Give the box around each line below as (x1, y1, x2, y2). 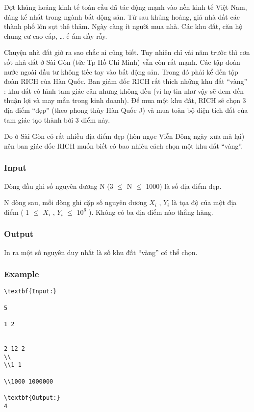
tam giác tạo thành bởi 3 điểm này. (4, 114, 110, 125)
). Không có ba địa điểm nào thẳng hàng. (88, 206, 213, 217)
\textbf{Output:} (4, 394, 60, 401)
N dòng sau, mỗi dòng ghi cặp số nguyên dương (4, 197, 147, 207)
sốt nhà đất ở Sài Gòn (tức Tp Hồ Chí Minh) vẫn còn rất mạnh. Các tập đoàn (4, 56, 240, 67)
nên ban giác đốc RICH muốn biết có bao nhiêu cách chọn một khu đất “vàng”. (4, 140, 243, 151)
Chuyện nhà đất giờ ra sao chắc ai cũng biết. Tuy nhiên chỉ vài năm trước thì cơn (4, 47, 250, 57)
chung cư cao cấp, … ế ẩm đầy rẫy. (4, 30, 107, 41)
